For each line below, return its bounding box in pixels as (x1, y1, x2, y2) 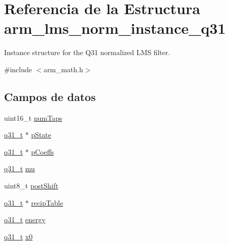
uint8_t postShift (4, 180, 59, 191)
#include (4, 64, 32, 74)
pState (31, 129, 51, 140)
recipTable (31, 197, 64, 208)
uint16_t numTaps (4, 112, 63, 123)
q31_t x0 (4, 231, 33, 241)
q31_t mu (4, 163, 35, 174)
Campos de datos (4, 88, 96, 104)
